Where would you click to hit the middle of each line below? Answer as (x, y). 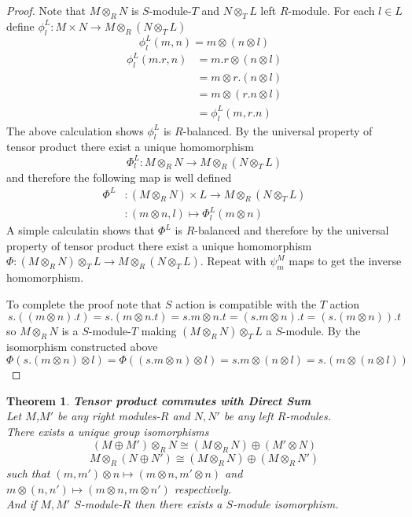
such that (28, 473)
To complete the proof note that (84, 303)
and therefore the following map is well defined (119, 177)
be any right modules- (109, 416)
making (159, 331)
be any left (248, 416)
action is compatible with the (246, 303)
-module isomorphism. (286, 504)
